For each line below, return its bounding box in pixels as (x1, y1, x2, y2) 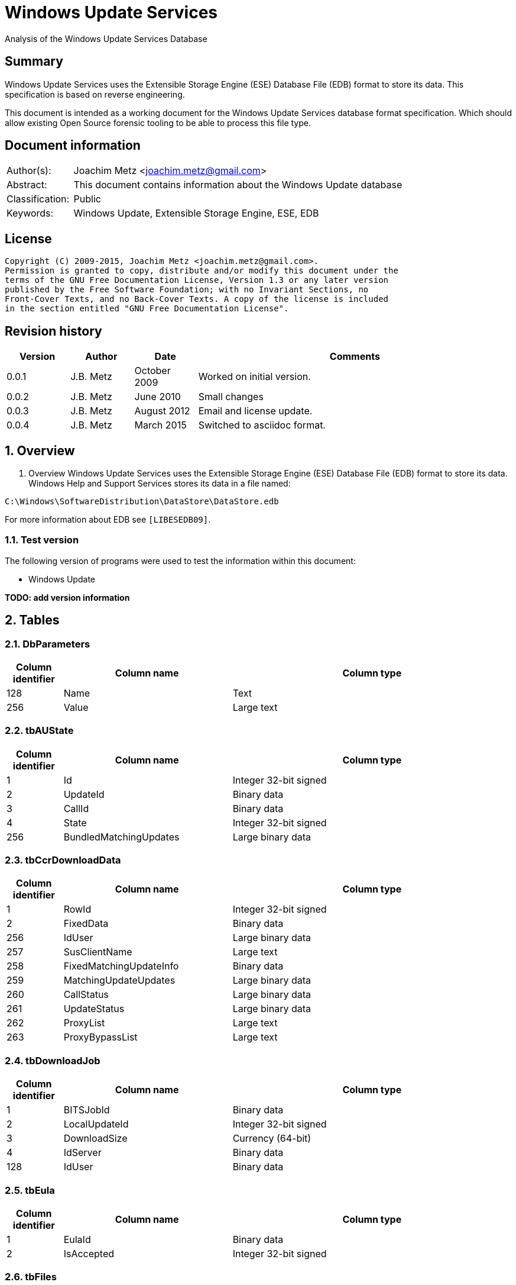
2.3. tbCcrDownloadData (5, 854, 121, 867)
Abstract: (7, 179, 47, 191)
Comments (329, 350, 380, 363)
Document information (5, 138, 141, 153)
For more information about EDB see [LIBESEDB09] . (5, 514, 211, 524)
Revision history (5, 323, 102, 339)
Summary (5, 54, 63, 69)
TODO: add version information (5, 592, 130, 603)
